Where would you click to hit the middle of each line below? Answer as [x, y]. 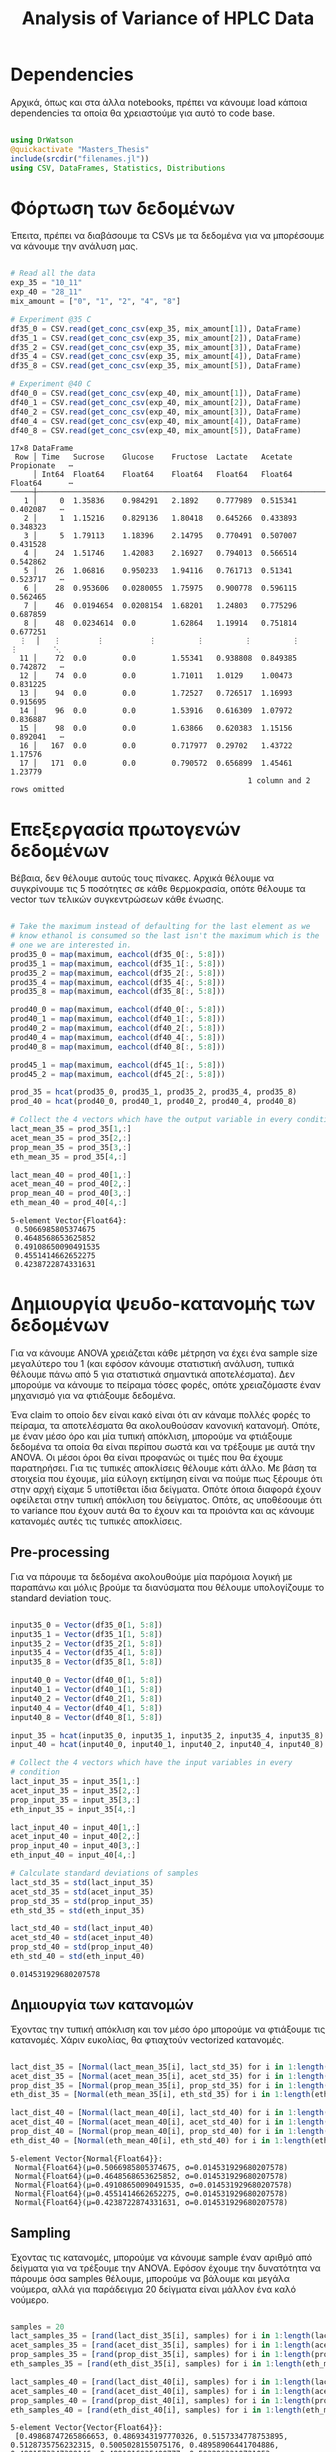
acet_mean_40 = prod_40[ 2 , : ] [71, 1184]
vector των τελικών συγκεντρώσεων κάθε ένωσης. [117, 899]
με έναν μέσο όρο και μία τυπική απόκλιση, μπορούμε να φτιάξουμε [151, 1436]
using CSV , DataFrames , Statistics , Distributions [118, 168]
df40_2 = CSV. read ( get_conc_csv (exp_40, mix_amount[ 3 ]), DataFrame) [156, 412]
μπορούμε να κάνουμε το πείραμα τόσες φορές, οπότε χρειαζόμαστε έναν [166, 1385]
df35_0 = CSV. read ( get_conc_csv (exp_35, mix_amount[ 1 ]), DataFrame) [156, 328]
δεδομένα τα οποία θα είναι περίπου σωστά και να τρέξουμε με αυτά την [163, 1446]
